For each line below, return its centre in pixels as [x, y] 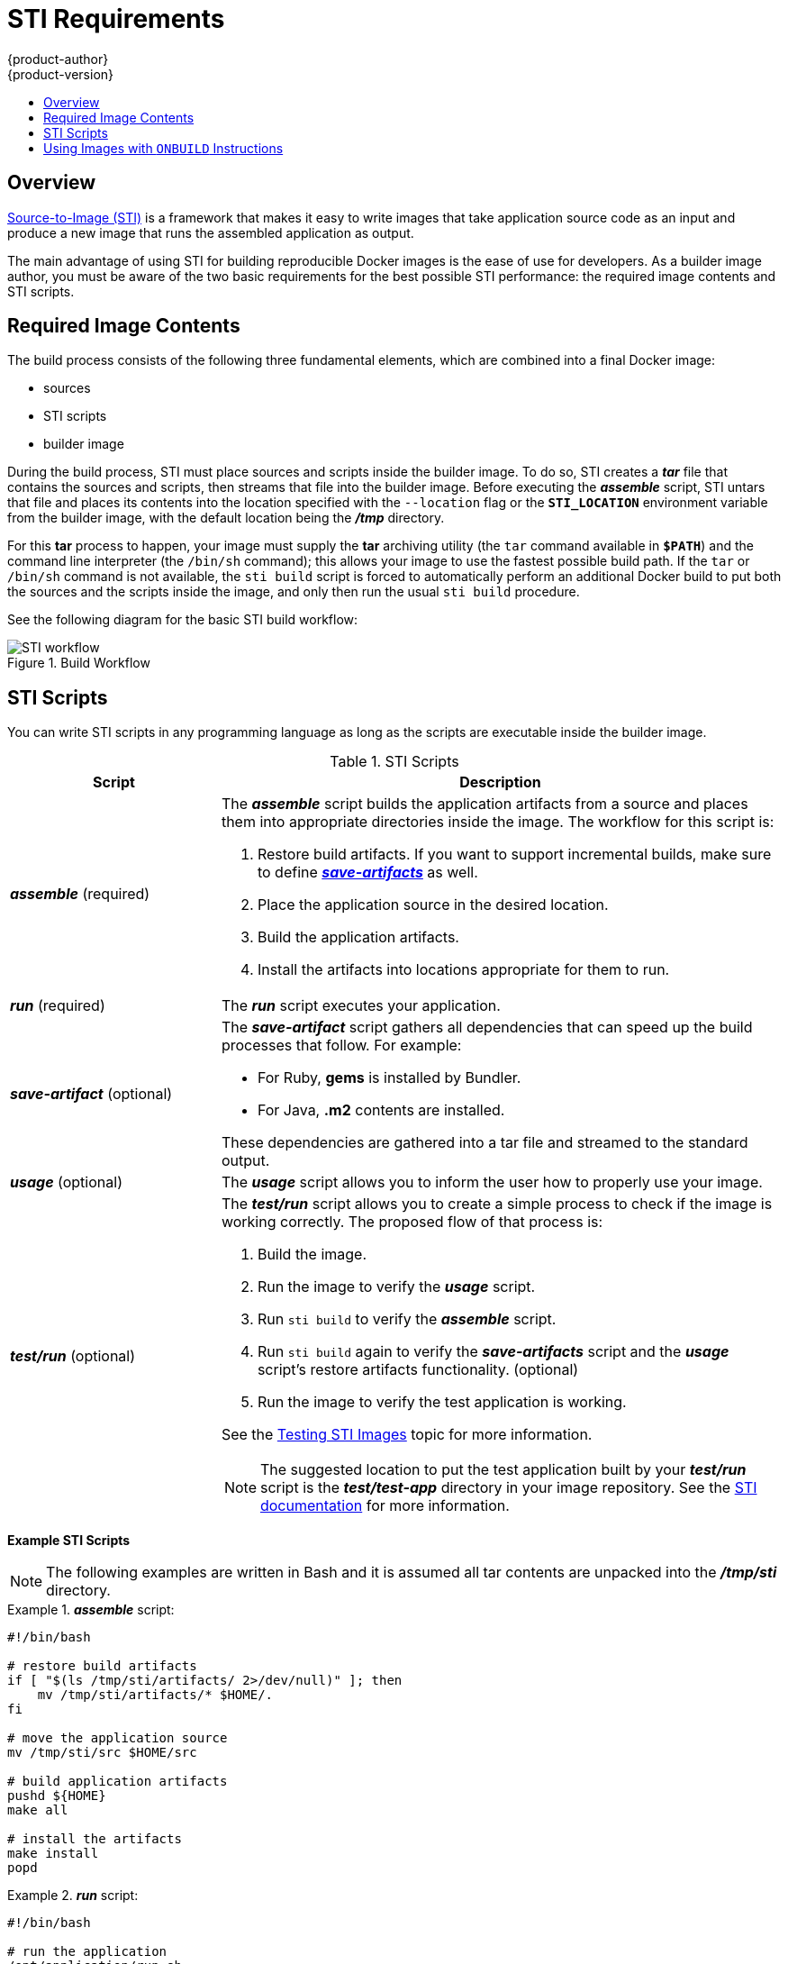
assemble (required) [80, 894]
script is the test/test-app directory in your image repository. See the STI [508, 1488]
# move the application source [118, 1738]
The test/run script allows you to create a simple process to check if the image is [497, 1204]
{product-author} [58, 59]
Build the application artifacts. [358, 937]
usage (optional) [66, 1182]
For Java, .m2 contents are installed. [381, 1110]
